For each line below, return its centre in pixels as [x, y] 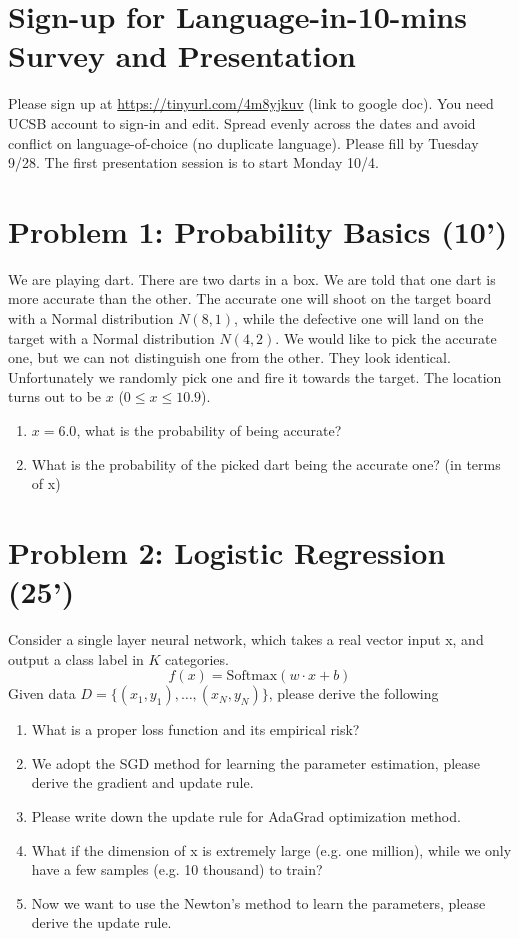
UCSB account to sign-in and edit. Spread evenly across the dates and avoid [242, 122]
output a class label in [76, 658]
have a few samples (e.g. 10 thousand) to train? [177, 869]
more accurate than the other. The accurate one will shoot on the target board [250, 298]
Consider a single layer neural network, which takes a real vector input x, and [246, 639]
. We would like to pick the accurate [386, 337]
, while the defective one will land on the [359, 318]
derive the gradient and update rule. [142, 782]
